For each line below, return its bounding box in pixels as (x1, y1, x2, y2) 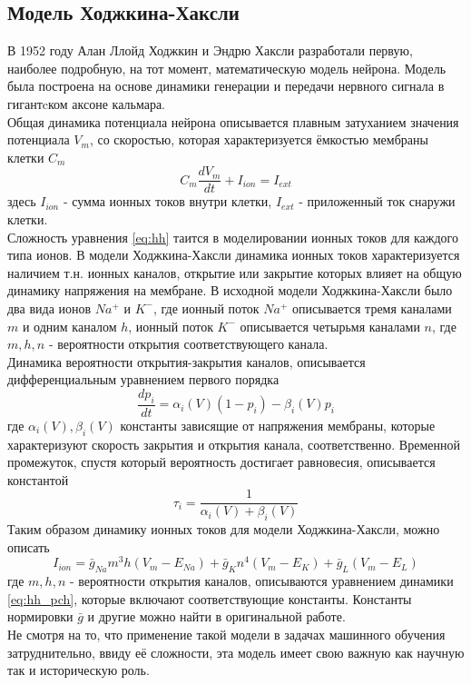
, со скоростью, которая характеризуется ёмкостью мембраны (89, 130, 428, 149)
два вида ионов (7, 298, 92, 317)
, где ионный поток (152, 298, 260, 317)
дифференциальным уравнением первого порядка (7, 370, 280, 389)
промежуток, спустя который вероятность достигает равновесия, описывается (7, 452, 436, 472)
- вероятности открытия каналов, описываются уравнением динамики (69, 571, 454, 591)
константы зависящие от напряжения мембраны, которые (120, 415, 436, 434)
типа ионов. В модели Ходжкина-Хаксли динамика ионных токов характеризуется (7, 245, 460, 264)
